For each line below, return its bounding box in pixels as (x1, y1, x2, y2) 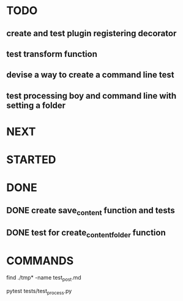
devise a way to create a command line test (6, 70, 174, 80)
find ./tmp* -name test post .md (6, 274, 81, 283)
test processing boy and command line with (6, 90, 177, 101)
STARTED (6, 153, 56, 167)
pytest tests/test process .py (6, 288, 72, 296)
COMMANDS (6, 254, 74, 267)
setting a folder (6, 100, 66, 110)
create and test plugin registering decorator (6, 28, 177, 39)
